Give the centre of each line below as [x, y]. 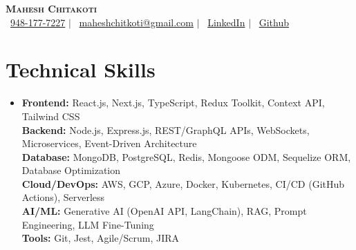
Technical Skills [81, 69]
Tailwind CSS [51, 116]
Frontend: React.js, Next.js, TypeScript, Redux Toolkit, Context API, [173, 103]
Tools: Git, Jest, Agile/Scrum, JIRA [101, 238]
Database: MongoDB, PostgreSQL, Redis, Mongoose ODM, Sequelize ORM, [186, 156]
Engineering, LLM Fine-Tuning [88, 224]
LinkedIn [226, 22]
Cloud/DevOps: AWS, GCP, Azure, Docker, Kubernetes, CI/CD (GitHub [183, 183]
